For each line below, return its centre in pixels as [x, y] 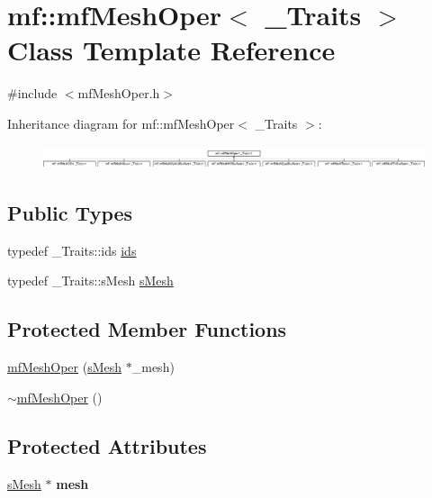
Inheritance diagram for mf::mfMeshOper [121, 123]
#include [32, 93]
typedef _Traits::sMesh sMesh [90, 281]
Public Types [70, 213]
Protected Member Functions [147, 329]
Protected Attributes [107, 445]
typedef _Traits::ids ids [72, 250]
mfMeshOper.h [119, 93]
